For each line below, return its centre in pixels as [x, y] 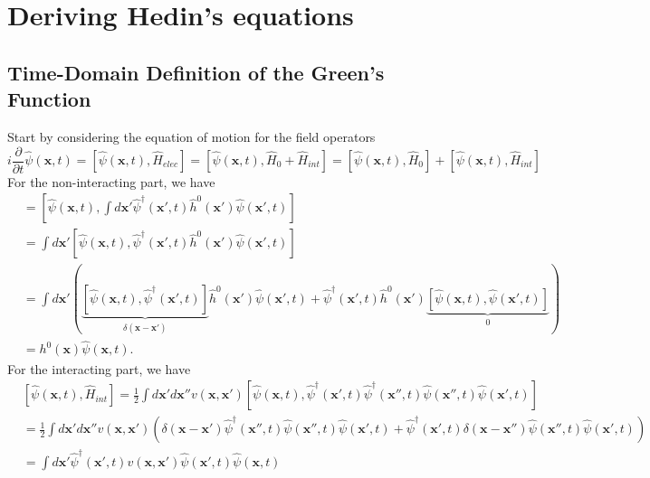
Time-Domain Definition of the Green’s [196, 72]
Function [49, 99]
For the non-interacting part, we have [111, 181]
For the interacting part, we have [99, 368]
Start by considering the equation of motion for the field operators [191, 136]
